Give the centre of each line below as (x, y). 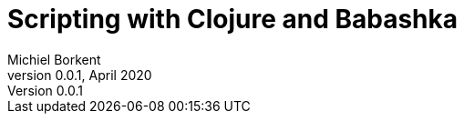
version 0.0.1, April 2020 (80, 75)
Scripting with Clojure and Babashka (233, 19)
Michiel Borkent (54, 59)
